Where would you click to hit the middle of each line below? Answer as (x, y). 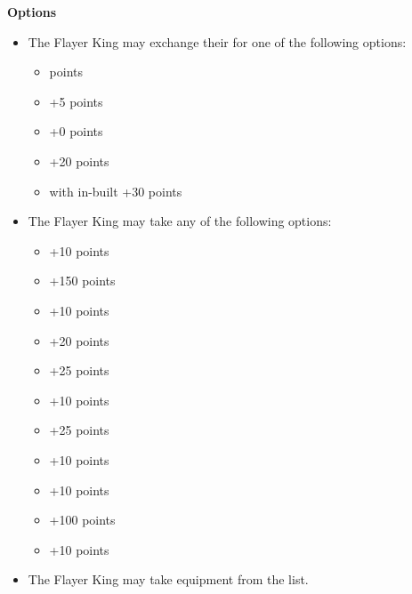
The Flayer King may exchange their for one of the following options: (217, 41)
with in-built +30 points (116, 191)
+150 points (82, 281)
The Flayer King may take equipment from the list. (168, 579)
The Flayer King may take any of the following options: (180, 221)
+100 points (82, 520)
